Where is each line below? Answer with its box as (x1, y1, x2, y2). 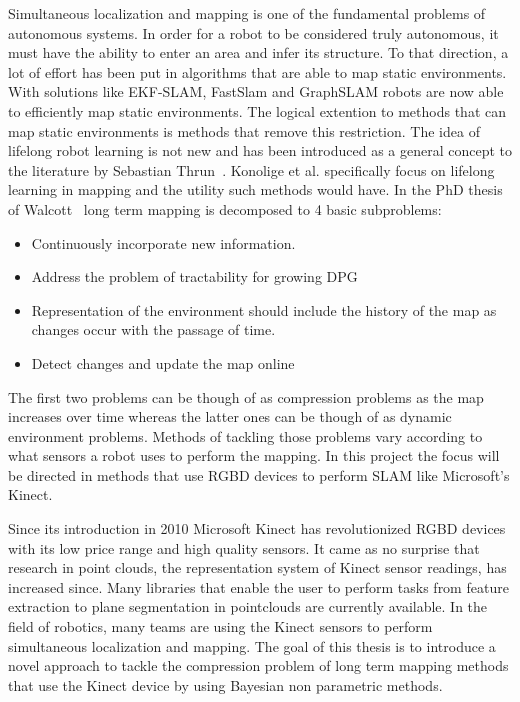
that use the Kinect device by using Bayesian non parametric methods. (8, 674, 443, 695)
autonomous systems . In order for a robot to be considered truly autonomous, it (8, 22, 499, 43)
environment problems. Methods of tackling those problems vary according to (8, 425, 483, 446)
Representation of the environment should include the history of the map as (31, 299, 497, 320)
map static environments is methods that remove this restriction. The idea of (8, 120, 480, 141)
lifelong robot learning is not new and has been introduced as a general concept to (8, 140, 513, 161)
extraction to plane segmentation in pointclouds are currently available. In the (8, 596, 488, 617)
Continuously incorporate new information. (31, 232, 296, 253)
